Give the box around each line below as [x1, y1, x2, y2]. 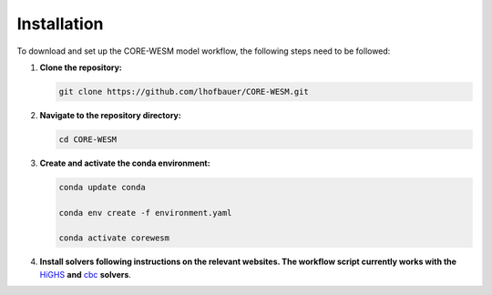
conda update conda [58, 182, 146, 192]
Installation [16, 14, 104, 34]
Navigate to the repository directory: [39, 109, 181, 120]
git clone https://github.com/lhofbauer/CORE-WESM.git [58, 86, 309, 97]
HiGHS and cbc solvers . [39, 269, 132, 280]
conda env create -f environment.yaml [58, 208, 232, 218]
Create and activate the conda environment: [39, 158, 210, 168]
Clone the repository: [39, 62, 122, 73]
